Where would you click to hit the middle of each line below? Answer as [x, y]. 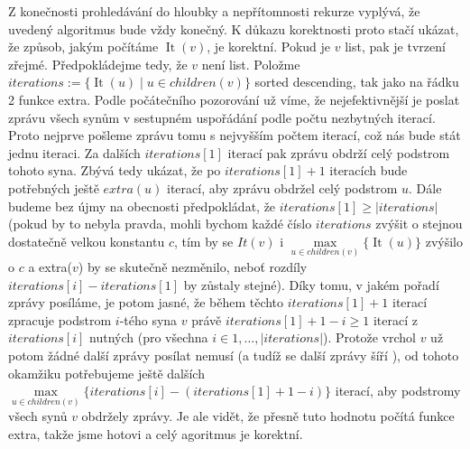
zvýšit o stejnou [419, 224]
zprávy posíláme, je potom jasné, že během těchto [146, 302]
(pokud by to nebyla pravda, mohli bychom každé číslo [160, 224]
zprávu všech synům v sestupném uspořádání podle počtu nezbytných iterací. [222, 117]
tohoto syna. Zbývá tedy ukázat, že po [115, 170]
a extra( [51, 267]
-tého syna [148, 319]
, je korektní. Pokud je [269, 47]
